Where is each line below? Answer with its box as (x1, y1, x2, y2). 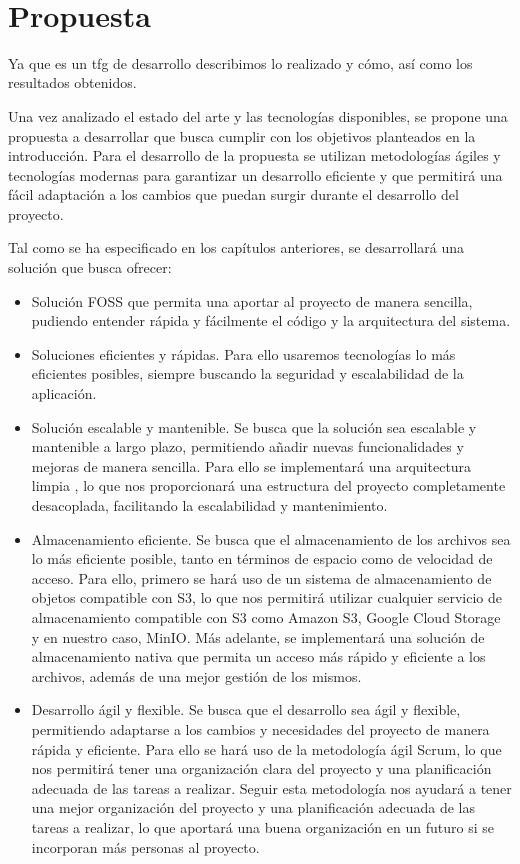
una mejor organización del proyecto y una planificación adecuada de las (31, 797, 475, 818)
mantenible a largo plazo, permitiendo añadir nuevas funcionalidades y (31, 436, 464, 457)
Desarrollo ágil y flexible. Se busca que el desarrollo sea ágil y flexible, (31, 699, 461, 720)
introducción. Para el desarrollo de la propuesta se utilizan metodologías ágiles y (8, 145, 501, 166)
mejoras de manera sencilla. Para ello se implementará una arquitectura (31, 455, 472, 476)
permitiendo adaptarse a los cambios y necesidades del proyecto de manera (31, 718, 490, 739)
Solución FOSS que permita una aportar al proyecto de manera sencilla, (31, 290, 473, 311)
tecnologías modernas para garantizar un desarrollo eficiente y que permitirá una (8, 164, 503, 185)
